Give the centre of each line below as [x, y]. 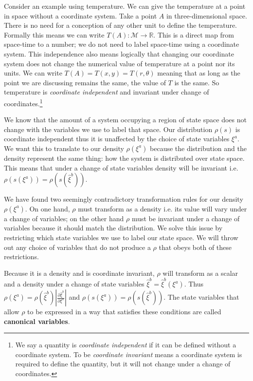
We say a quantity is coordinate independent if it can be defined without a [126, 345]
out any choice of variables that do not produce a [77, 247]
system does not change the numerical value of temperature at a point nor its [119, 63]
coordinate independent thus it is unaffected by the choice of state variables [117, 139]
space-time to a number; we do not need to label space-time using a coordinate [122, 44]
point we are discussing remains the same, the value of [85, 82]
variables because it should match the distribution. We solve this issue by [113, 228]
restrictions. [21, 257]
